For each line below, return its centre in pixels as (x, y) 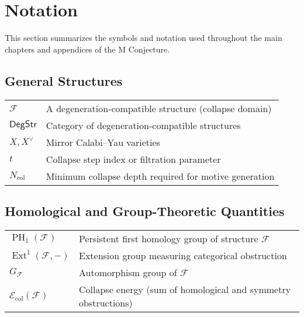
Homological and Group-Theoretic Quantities (145, 210)
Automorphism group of (128, 272)
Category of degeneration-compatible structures (143, 125)
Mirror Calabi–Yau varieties (103, 142)
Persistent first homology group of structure (168, 238)
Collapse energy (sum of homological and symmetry (185, 289)
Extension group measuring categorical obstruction (183, 255)
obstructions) (106, 302)
